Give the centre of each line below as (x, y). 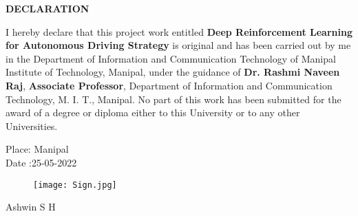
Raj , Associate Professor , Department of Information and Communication (169, 85)
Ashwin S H (31, 207)
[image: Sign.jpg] (75, 185)
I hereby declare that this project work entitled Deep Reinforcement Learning (179, 31)
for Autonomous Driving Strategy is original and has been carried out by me (178, 45)
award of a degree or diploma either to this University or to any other (153, 112)
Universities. (32, 126)
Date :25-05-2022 (41, 162)
